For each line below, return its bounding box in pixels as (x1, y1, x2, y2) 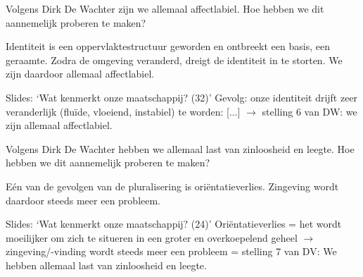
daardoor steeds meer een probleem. (6, 192, 161, 207)
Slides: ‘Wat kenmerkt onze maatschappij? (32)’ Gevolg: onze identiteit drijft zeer (6, 90, 358, 104)
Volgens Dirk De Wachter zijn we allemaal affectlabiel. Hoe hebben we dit (6, 1, 324, 16)
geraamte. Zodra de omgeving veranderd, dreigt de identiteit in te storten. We (6, 52, 343, 67)
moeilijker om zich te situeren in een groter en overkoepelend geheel (6, 230, 298, 245)
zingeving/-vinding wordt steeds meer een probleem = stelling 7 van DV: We (6, 244, 337, 259)
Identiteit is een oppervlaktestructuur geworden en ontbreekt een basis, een (6, 39, 330, 54)
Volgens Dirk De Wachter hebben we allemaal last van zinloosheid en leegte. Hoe (6, 141, 355, 156)
